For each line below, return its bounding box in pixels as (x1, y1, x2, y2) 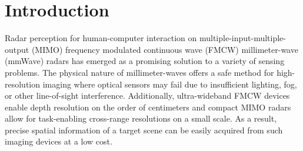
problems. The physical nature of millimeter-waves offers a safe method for (5, 66, 274, 78)
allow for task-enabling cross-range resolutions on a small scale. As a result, (5, 112, 277, 125)
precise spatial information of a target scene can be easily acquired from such (5, 123, 283, 136)
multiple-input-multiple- (199, 32, 287, 44)
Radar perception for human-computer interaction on (5, 32, 197, 44)
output (5, 43, 29, 55)
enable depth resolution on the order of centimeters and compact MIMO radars (5, 100, 291, 113)
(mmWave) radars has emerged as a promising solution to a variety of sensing (5, 55, 285, 67)
